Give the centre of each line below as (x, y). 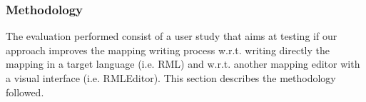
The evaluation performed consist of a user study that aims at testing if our (172, 36)
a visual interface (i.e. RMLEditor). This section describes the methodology (171, 78)
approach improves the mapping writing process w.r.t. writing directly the (168, 50)
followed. (25, 92)
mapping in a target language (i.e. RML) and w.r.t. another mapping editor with (183, 64)
